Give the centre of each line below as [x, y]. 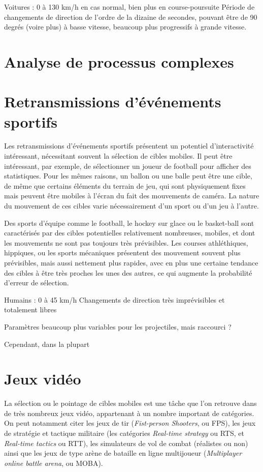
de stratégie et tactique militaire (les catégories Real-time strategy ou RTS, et [124, 433]
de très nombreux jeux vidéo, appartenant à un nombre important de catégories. [129, 413]
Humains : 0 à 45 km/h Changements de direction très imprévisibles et [114, 299]
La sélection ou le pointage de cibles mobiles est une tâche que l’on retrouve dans [130, 403]
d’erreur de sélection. [37, 283]
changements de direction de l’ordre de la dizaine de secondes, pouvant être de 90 [131, 17]
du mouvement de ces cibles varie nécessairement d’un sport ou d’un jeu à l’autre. [131, 206]
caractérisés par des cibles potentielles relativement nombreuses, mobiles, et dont [130, 233]
